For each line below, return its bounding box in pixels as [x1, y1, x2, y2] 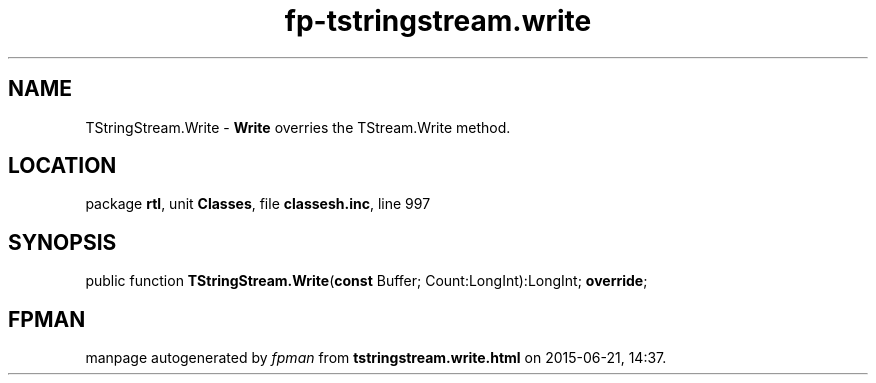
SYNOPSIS [8, 229, 117, 255]
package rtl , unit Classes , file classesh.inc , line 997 [85, 195, 431, 213]
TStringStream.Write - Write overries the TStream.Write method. [85, 118, 511, 136]
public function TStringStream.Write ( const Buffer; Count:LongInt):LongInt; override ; [85, 272, 648, 290]
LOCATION [8, 153, 117, 179]
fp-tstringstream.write [284, 4, 592, 38]
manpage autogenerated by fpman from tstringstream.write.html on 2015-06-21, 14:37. [85, 349, 667, 367]
